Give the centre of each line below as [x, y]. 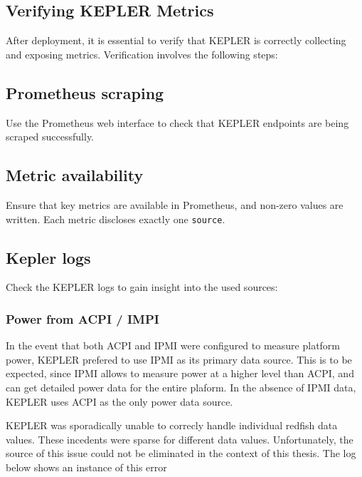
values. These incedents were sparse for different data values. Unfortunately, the [180, 439]
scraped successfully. [50, 137]
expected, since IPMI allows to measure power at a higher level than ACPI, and [180, 373]
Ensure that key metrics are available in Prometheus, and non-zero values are [175, 204]
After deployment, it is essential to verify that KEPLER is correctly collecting [176, 40]
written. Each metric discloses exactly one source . [116, 219]
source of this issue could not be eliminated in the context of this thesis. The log [181, 453]
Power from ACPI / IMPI [82, 318]
